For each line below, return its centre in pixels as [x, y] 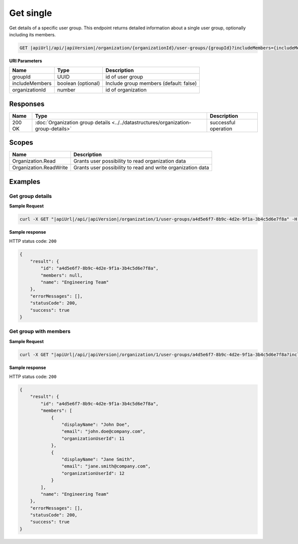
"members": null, [62, 275]
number [66, 90]
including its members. [33, 34]
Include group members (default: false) [151, 84]
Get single [31, 13]
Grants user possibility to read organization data [130, 161]
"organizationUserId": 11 [93, 438]
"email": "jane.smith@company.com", [106, 466]
